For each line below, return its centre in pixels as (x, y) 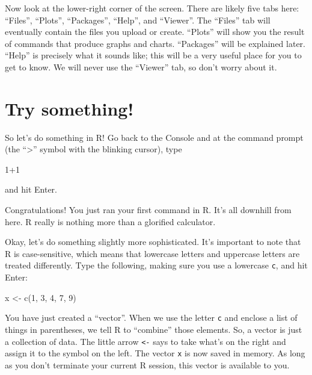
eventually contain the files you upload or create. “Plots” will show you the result (155, 32)
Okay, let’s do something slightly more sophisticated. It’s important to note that (153, 242)
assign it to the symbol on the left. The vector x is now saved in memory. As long (155, 353)
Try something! (69, 108)
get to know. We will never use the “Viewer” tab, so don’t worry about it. (141, 67)
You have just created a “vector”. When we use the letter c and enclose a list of (151, 318)
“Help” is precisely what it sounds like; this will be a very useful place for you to (153, 55)
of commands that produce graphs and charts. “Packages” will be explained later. (155, 43)
